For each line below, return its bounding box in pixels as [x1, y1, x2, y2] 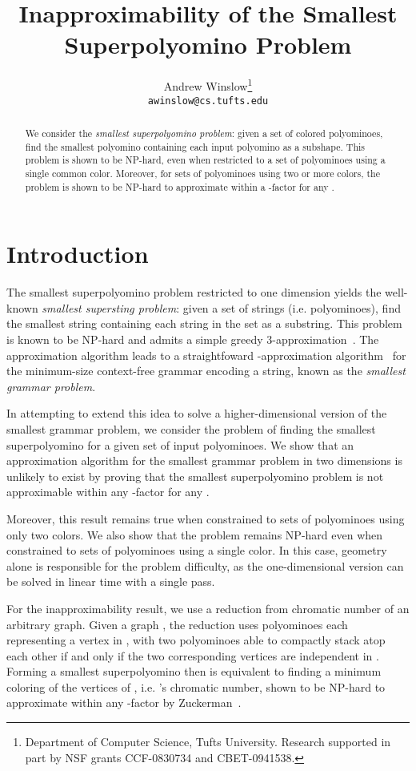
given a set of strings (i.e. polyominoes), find [182, 299, 401, 316]
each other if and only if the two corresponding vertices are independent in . [6, 647, 379, 664]
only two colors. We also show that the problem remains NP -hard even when [6, 526, 383, 543]
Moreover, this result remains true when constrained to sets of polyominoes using [6, 510, 405, 527]
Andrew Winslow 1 [163, 75, 253, 94]
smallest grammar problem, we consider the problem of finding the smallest [6, 420, 376, 437]
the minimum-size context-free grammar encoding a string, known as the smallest [6, 362, 406, 379]
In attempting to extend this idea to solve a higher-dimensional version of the [6, 405, 387, 422]
